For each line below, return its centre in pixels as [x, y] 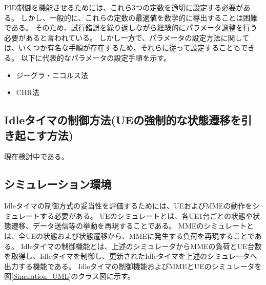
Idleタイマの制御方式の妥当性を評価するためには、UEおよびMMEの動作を [128, 206]
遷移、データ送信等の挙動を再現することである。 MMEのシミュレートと [132, 226]
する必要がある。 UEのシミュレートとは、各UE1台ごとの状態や [146, 215]
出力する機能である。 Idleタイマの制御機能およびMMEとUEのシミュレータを [133, 266]
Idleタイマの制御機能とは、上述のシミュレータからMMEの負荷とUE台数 [141, 246]
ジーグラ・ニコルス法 [52, 75]
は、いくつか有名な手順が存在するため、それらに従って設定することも [122, 47]
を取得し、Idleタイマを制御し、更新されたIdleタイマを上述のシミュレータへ [131, 256]
